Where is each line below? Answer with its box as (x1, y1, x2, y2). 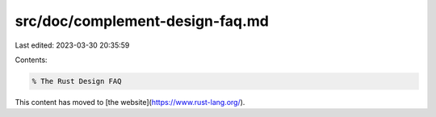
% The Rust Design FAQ (31, 77, 122, 86)
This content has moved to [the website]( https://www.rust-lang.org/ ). (15, 97, 245, 107)
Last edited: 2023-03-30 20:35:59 (15, 40, 130, 50)
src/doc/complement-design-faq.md (15, 12, 270, 30)
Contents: (15, 55, 48, 65)
